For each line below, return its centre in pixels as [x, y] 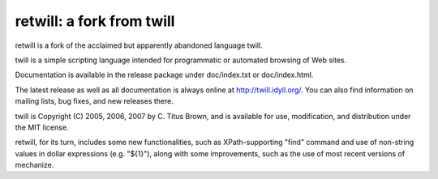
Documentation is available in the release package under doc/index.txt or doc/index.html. [164, 75]
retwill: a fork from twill [95, 21]
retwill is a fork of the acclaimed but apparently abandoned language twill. [139, 45]
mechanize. [34, 165]
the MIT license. [42, 127]
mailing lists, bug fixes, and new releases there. [94, 101]
